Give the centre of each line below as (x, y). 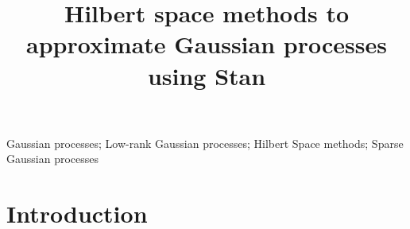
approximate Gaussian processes (207, 44)
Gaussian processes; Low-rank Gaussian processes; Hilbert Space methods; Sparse (205, 143)
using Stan (207, 75)
